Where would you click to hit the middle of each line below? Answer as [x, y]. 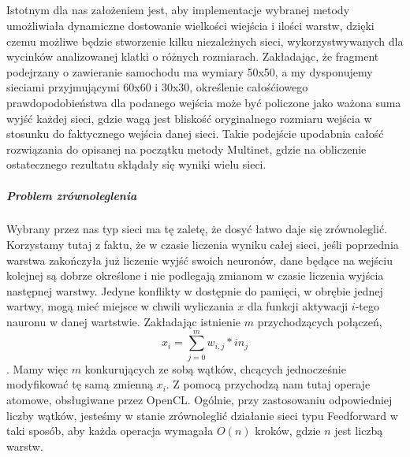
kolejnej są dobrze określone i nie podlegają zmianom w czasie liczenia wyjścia [195, 275]
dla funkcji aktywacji [298, 306]
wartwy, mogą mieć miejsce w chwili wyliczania [120, 306]
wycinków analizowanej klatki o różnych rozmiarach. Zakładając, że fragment [193, 56]
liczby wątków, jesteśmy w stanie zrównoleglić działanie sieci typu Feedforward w [202, 415]
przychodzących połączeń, [320, 322]
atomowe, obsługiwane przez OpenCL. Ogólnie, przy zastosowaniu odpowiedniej [199, 399]
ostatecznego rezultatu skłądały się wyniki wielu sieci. [136, 164]
